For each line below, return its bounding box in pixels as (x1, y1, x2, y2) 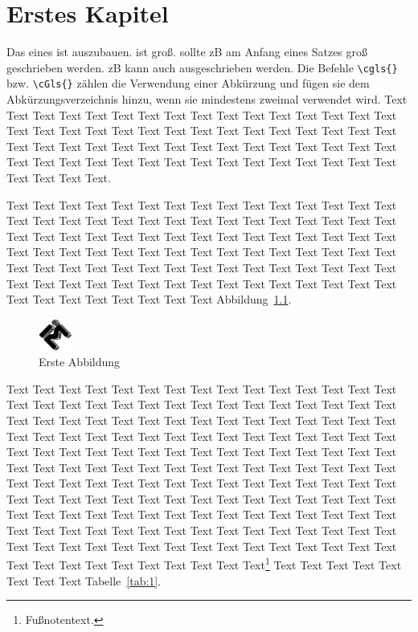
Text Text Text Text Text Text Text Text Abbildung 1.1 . (6, 291, 292, 308)
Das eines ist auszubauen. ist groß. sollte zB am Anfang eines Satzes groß (6, 43, 368, 60)
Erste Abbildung (39, 353, 121, 370)
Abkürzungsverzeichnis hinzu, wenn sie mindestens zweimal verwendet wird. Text (6, 91, 408, 108)
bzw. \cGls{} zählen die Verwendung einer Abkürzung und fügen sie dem (6, 75, 370, 92)
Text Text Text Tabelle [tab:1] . (6, 572, 162, 589)
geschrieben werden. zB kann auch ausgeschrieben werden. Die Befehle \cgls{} (6, 59, 398, 75)
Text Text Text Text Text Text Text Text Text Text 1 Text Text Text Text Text (6, 554, 402, 573)
